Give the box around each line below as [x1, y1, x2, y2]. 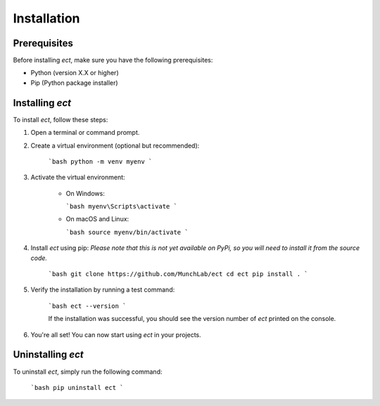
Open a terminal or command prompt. [30, 129, 140, 137]
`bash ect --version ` [48, 302, 127, 310]
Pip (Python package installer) [30, 78, 119, 87]
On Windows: [65, 189, 105, 197]
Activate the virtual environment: [30, 173, 126, 182]
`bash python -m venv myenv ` [48, 157, 153, 165]
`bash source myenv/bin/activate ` [65, 228, 189, 236]
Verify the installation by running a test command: [30, 285, 175, 294]
